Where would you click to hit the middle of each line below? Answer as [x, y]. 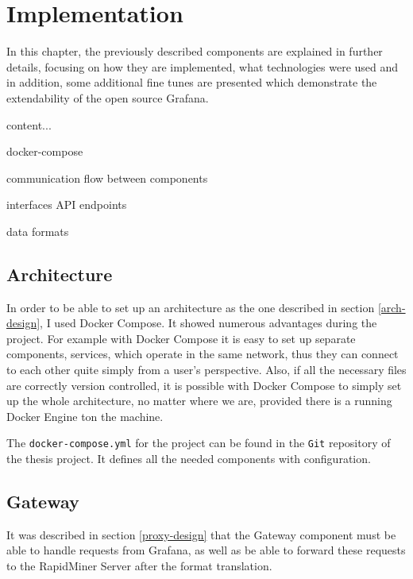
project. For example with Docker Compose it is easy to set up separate [181, 338]
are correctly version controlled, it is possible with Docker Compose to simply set [204, 385]
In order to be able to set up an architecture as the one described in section [191, 307]
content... [29, 124]
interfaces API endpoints [67, 205]
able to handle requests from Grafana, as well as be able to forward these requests [206, 550]
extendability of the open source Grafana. [108, 97]
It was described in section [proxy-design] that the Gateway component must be [201, 534]
